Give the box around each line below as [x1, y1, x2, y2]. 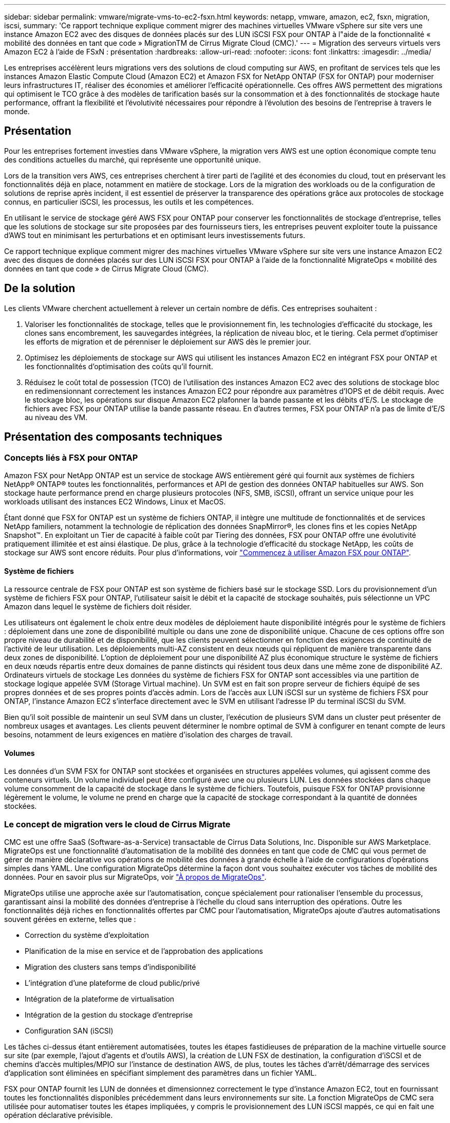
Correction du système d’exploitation [25, 931, 149, 940]
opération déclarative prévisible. [4, 1111, 113, 1120]
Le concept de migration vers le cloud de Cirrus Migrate [4, 819, 231, 829]
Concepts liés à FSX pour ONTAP [4, 452, 138, 463]
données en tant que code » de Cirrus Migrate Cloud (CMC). [4, 264, 209, 273]
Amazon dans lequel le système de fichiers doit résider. [4, 602, 192, 611]
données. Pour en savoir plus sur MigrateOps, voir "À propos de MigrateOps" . [4, 873, 267, 882]
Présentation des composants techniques [4, 430, 222, 444]
